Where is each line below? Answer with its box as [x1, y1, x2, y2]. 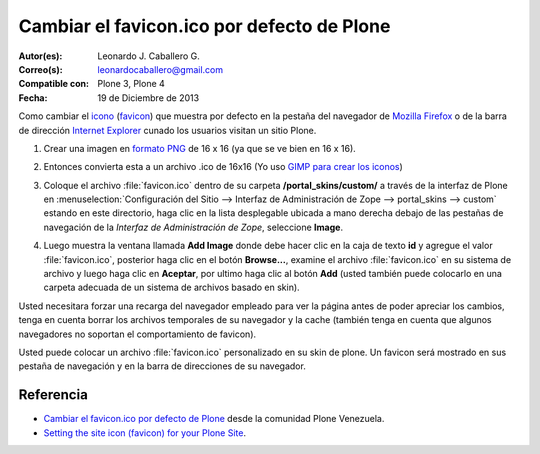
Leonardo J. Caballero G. [97, 50, 200, 62]
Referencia [18, 386, 89, 404]
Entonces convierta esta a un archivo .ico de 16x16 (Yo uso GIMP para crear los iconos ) [43, 161, 404, 173]
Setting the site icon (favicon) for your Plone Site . [43, 426, 247, 439]
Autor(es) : [18, 50, 63, 62]
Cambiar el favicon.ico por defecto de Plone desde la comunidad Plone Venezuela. [43, 413, 385, 425]
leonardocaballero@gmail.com [97, 63, 224, 75]
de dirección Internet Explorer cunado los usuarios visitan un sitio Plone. [18, 124, 317, 136]
